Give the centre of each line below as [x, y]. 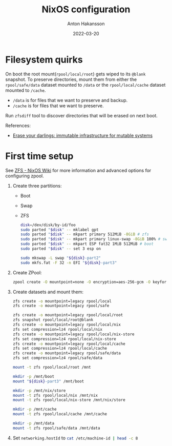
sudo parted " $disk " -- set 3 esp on [61, 249]
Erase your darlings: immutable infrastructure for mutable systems [82, 135]
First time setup [39, 156]
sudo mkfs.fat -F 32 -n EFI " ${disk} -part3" [69, 262]
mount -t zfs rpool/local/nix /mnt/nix [55, 395]
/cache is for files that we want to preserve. [58, 106]
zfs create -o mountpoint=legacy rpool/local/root [68, 315]
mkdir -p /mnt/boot [34, 376]
